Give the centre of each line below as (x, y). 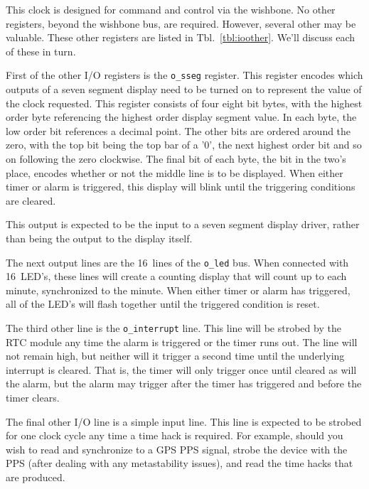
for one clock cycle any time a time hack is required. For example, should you (175, 435)
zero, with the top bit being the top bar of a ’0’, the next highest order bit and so (184, 145)
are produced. (36, 477)
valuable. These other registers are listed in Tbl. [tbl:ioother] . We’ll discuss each (181, 37)
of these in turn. (41, 51)
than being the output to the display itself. (99, 238)
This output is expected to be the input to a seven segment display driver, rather (183, 224)
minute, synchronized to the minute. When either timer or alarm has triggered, (178, 290)
